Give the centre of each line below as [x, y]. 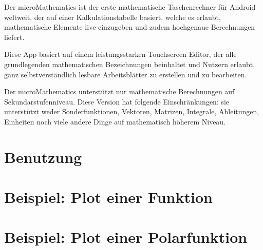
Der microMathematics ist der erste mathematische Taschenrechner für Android [130, 7]
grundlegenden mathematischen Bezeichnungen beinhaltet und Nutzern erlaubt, [130, 64]
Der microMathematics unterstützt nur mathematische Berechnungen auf [119, 91]
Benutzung [43, 157]
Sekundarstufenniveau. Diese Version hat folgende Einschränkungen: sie [117, 101]
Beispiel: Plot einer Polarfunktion [126, 237]
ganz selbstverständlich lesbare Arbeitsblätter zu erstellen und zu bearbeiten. [126, 74]
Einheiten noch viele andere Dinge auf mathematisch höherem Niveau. [115, 121]
